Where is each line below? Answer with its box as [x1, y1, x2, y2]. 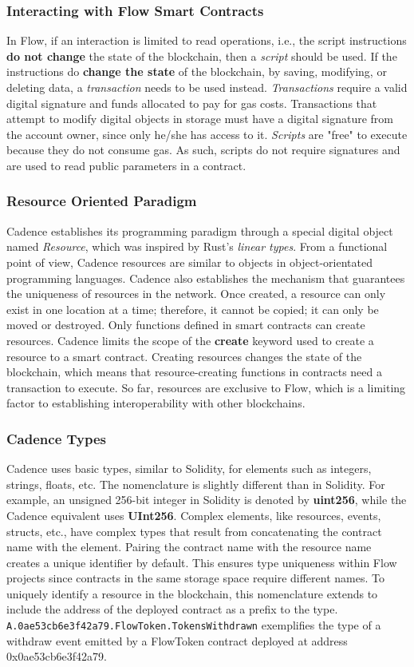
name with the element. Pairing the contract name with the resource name [6, 538, 372, 555]
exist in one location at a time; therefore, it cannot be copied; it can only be [6, 300, 379, 317]
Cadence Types [6, 428, 107, 448]
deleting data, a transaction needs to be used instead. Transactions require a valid [6, 79, 408, 95]
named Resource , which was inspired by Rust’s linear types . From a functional [6, 238, 388, 255]
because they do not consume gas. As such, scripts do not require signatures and [6, 141, 400, 158]
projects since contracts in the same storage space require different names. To [6, 570, 384, 586]
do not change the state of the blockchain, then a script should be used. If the [6, 47, 397, 64]
